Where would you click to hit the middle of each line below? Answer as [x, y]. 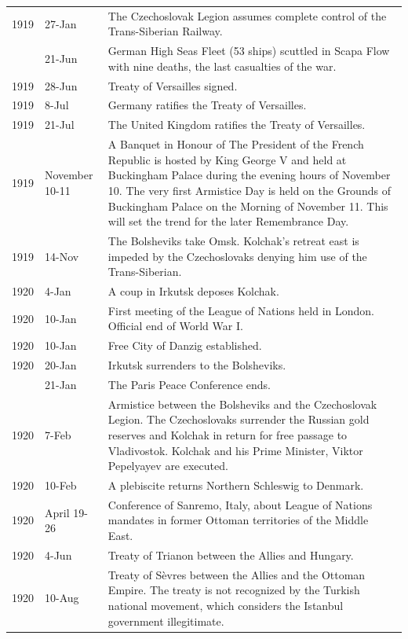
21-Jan [61, 384]
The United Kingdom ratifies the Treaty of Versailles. [237, 125]
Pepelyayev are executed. [168, 466]
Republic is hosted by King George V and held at [227, 159]
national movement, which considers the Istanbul [226, 605]
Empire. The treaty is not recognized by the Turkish [234, 590]
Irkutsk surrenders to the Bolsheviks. [197, 365]
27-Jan [61, 23]
